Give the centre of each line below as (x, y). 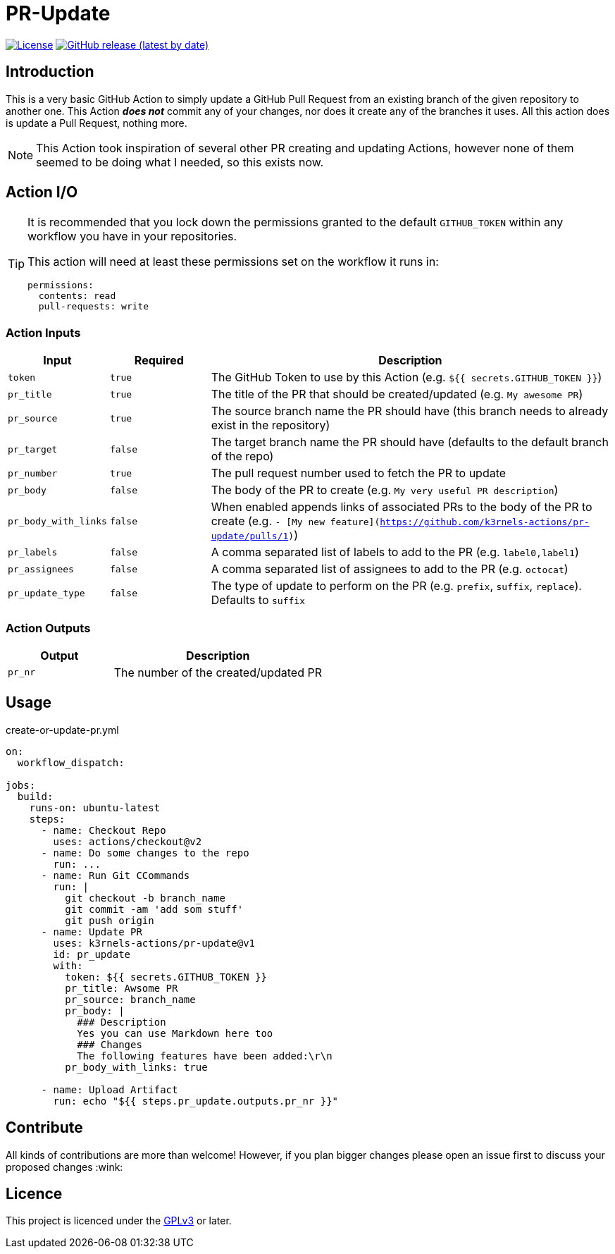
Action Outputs (48, 628)
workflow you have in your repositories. (132, 236)
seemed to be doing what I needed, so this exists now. (180, 162)
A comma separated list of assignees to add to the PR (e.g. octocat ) (390, 569)
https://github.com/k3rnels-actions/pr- (485, 522)
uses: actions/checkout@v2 (128, 841)
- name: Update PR (92, 932)
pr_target (33, 449)
